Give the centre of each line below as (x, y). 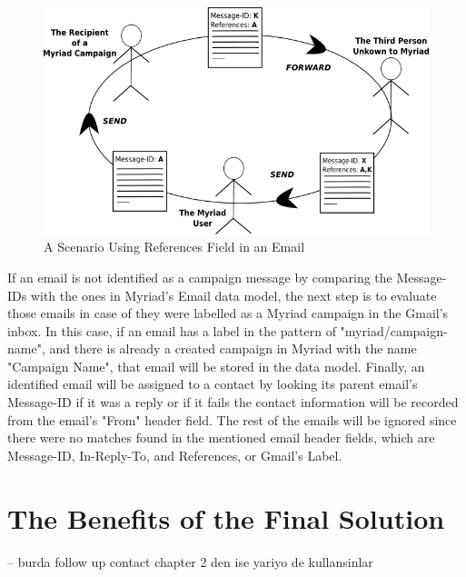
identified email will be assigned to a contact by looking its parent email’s (213, 384)
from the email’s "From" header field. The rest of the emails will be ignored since (232, 419)
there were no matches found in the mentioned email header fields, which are (221, 438)
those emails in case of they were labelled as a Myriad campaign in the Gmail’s (228, 313)
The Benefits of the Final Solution (226, 517)
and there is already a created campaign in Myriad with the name (233, 348)
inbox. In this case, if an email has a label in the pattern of (172, 330)
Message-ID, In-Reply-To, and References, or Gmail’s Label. (175, 455)
